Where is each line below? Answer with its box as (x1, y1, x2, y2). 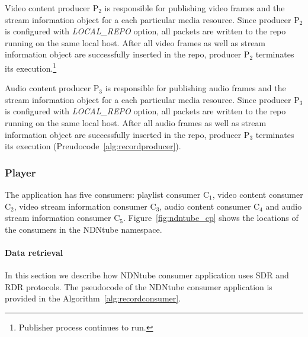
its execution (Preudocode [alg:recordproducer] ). (5, 140, 181, 152)
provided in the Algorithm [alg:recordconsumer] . (5, 292, 181, 304)
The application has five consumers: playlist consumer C (5, 188, 210, 200)
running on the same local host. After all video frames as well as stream (5, 36, 266, 49)
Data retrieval (5, 246, 63, 258)
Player (5, 165, 36, 179)
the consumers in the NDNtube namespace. (5, 223, 162, 235)
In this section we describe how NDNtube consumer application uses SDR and (5, 269, 289, 281)
